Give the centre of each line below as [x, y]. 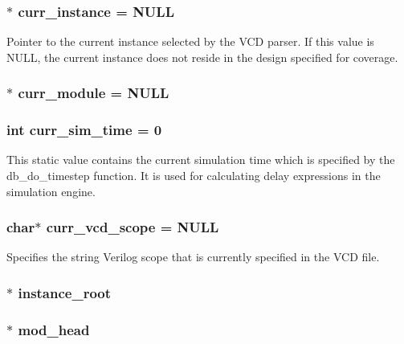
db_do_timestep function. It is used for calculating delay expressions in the [194, 176]
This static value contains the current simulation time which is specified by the [201, 160]
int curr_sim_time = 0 [84, 130]
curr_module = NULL [94, 93]
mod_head [54, 329]
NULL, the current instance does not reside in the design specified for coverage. [202, 57]
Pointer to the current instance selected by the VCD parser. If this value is [190, 41]
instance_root [65, 292]
